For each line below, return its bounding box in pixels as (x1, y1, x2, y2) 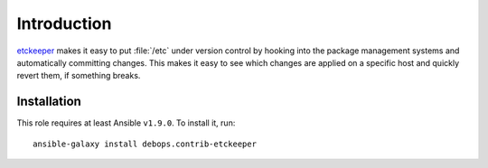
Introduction (16, 14, 112, 33)
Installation (16, 94, 81, 109)
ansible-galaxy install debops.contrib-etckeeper (33, 138, 258, 149)
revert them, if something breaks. (16, 70, 141, 81)
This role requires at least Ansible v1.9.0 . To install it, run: (16, 117, 236, 128)
